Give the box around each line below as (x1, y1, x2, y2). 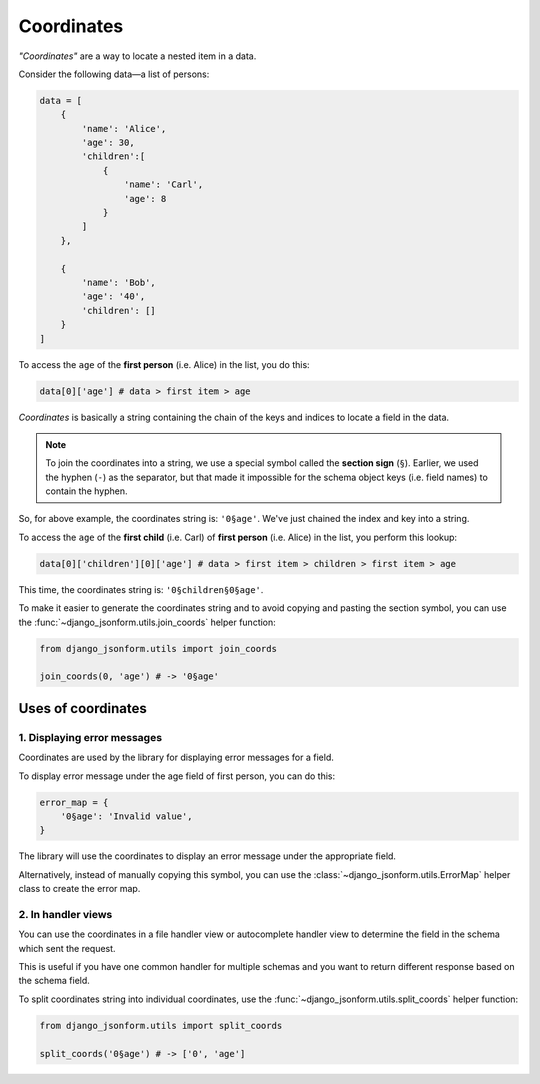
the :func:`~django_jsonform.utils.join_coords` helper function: (18, 616, 277, 628)
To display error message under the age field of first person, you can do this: (18, 770, 336, 782)
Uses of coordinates (18, 700, 147, 717)
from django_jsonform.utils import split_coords (39, 1020, 283, 1031)
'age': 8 (123, 193, 167, 204)
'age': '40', (81, 291, 146, 302)
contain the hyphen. (45, 485, 128, 497)
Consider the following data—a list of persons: (18, 68, 210, 80)
